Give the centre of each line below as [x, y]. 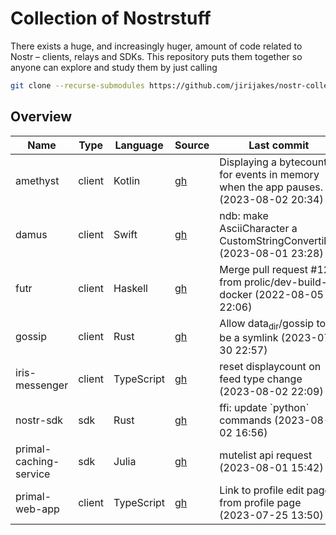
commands [245, 420]
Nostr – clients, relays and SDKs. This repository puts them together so [156, 56]
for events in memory [269, 174]
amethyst [37, 180]
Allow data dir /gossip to [273, 324]
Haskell [130, 288]
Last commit [279, 145]
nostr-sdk [39, 420]
